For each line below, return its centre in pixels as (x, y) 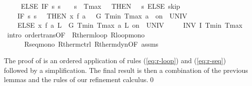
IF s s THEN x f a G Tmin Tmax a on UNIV (102, 15)
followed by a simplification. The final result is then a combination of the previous (126, 70)
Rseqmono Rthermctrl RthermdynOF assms (91, 44)
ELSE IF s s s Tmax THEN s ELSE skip (100, 6)
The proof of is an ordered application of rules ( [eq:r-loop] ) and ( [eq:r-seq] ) (115, 60)
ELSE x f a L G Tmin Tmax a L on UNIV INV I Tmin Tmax (130, 25)
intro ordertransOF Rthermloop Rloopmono (76, 34)
